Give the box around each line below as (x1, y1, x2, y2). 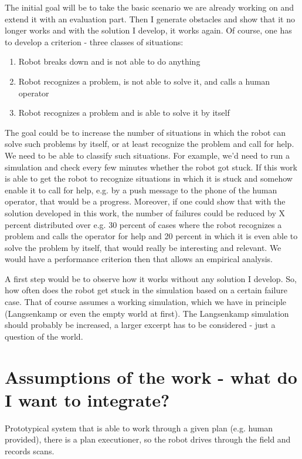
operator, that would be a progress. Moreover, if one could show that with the (5, 195, 286, 207)
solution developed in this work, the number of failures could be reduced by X (5, 206, 285, 219)
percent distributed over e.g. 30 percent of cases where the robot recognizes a (5, 218, 282, 230)
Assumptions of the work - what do (5, 364, 297, 388)
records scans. (5, 444, 55, 457)
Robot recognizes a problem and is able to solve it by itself (18, 106, 230, 119)
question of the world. (5, 330, 83, 342)
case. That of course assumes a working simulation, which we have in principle (5, 296, 287, 308)
